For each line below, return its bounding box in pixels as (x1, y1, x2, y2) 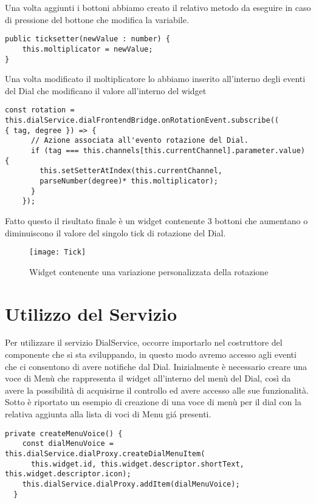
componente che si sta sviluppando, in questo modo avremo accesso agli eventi (5, 348, 297, 361)
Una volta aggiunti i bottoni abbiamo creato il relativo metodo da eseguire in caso (5, 1, 311, 13)
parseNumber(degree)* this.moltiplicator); (39, 176, 218, 185)
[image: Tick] (29, 248, 86, 257)
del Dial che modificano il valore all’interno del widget (5, 84, 207, 97)
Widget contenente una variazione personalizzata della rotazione (29, 265, 269, 278)
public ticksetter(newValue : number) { (5, 35, 171, 44)
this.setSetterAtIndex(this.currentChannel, (39, 166, 222, 176)
